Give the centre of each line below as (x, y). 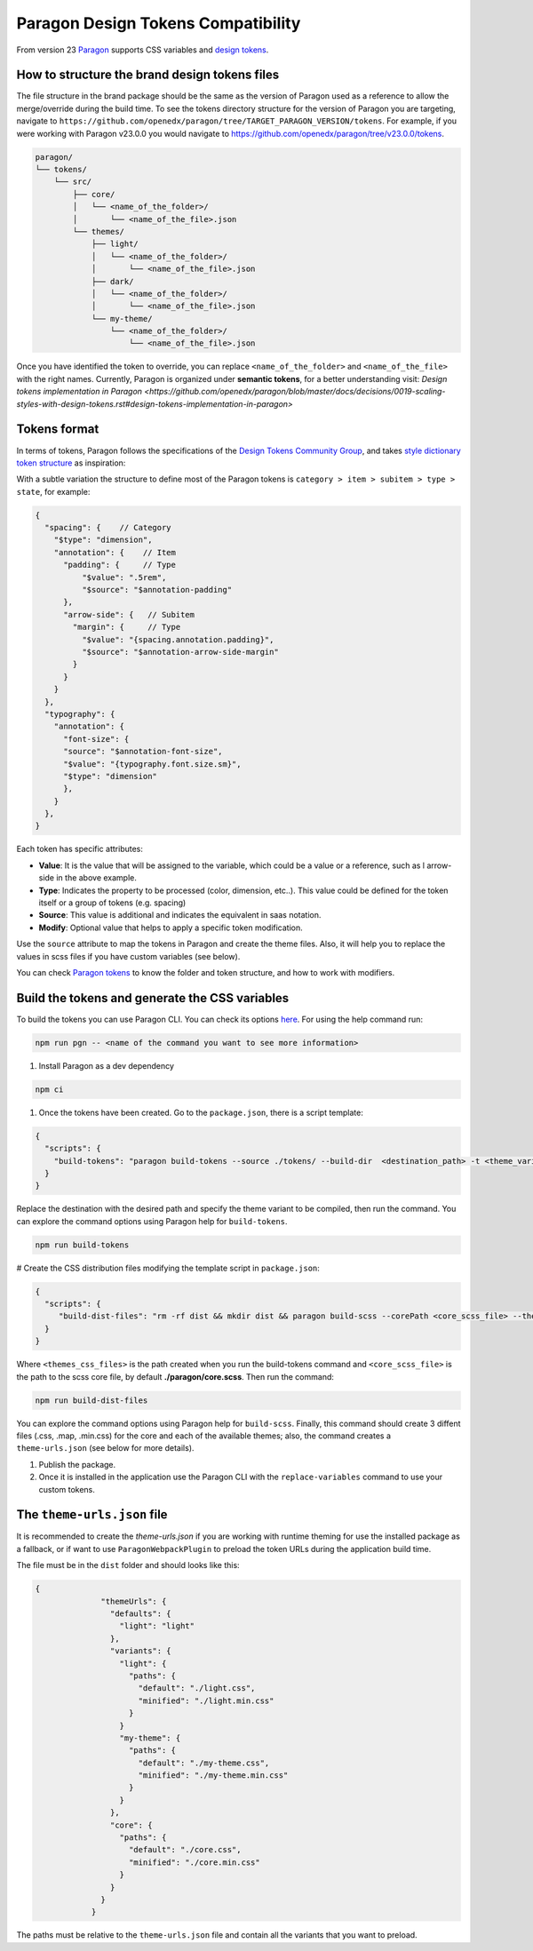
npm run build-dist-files (91, 1400)
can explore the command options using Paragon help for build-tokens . (152, 1221)
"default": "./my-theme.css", (204, 1763)
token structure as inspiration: (71, 463)
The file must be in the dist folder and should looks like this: (128, 1565)
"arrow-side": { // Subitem (129, 614)
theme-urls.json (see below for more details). (105, 1448)
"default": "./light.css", (197, 1688)
